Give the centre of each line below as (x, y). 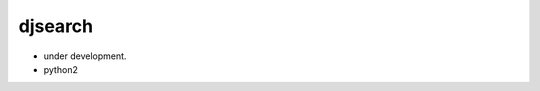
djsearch (56, 26)
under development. (85, 56)
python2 (61, 69)
